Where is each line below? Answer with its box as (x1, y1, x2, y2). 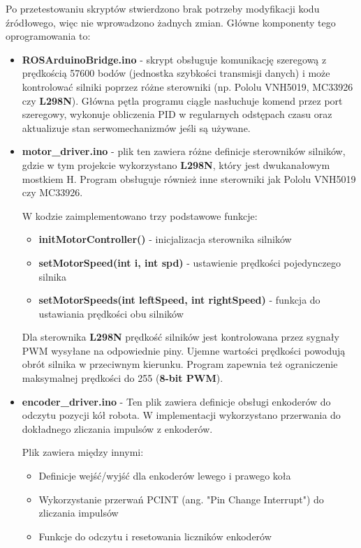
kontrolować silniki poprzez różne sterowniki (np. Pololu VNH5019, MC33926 (22, 79, 353, 94)
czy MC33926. (22, 185, 83, 200)
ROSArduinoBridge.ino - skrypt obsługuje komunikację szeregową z (22, 52, 327, 66)
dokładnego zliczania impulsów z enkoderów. (22, 421, 213, 436)
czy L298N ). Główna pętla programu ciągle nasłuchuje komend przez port (22, 93, 343, 108)
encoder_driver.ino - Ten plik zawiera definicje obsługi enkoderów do (22, 394, 331, 408)
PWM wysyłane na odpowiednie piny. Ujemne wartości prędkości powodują (22, 343, 346, 357)
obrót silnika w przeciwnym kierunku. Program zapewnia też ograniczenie (22, 357, 338, 371)
